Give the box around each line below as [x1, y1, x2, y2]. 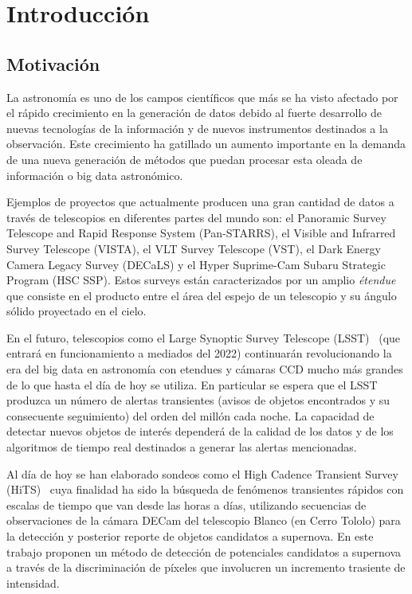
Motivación [6, 51, 100, 76]
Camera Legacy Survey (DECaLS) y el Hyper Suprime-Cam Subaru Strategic [6, 256, 386, 272]
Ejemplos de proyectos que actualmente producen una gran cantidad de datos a [6, 193, 394, 210]
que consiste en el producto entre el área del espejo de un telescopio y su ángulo [6, 287, 397, 303]
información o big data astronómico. [6, 166, 183, 183]
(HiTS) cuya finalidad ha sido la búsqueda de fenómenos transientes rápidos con [6, 481, 404, 498]
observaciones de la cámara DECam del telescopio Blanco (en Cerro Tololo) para [6, 512, 401, 529]
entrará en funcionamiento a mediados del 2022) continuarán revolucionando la [6, 345, 392, 361]
